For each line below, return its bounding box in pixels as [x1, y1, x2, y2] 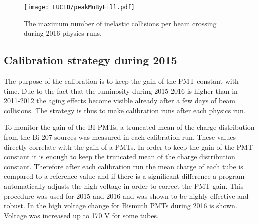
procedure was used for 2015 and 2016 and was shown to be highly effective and [4, 190, 249, 201]
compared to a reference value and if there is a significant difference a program [4, 171, 245, 181]
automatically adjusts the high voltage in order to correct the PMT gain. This [4, 180, 244, 191]
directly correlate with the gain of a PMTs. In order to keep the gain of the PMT [4, 141, 253, 152]
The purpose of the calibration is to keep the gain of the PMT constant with [4, 76, 239, 86]
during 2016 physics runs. [24, 28, 102, 38]
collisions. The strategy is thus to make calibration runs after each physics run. [4, 105, 246, 115]
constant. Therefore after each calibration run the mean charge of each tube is [4, 161, 243, 171]
